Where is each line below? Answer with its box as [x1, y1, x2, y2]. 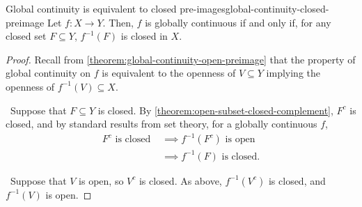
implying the [266, 66, 320, 80]
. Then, [102, 15, 134, 29]
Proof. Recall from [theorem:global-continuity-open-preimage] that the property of [6, 52, 356, 66]
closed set [6, 29, 47, 43]
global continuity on [6, 66, 91, 80]
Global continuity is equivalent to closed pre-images [6, 1, 226, 15]
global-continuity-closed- [225, 1, 329, 15]
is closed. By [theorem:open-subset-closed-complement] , [97, 102, 333, 117]
